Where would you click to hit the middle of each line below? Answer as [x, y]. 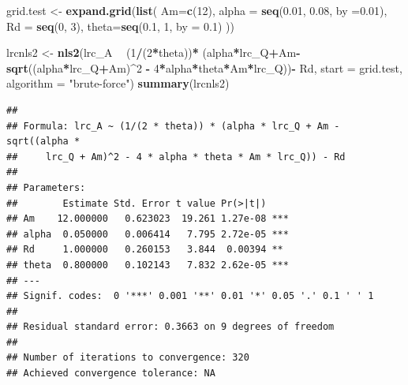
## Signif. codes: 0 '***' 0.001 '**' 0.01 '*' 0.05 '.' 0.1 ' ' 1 [190, 296]
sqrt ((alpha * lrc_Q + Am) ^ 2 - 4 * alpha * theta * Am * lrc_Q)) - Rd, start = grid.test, [204, 67]
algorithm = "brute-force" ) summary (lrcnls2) [118, 83]
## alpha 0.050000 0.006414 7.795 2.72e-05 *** [148, 234]
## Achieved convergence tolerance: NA [111, 374]
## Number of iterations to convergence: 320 [128, 358]
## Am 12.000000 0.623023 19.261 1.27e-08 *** [148, 219]
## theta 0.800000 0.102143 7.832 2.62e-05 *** [148, 265]
